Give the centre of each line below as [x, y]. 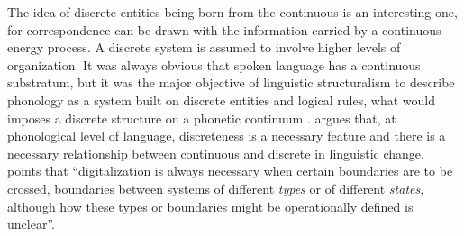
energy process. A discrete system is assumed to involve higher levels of [204, 47]
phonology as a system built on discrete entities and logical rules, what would [221, 100]
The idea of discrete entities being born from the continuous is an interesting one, [232, 12]
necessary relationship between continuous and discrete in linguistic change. [216, 153]
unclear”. [31, 224]
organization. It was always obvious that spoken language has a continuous [214, 64]
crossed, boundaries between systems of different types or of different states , [216, 188]
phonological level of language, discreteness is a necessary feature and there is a [227, 136]
